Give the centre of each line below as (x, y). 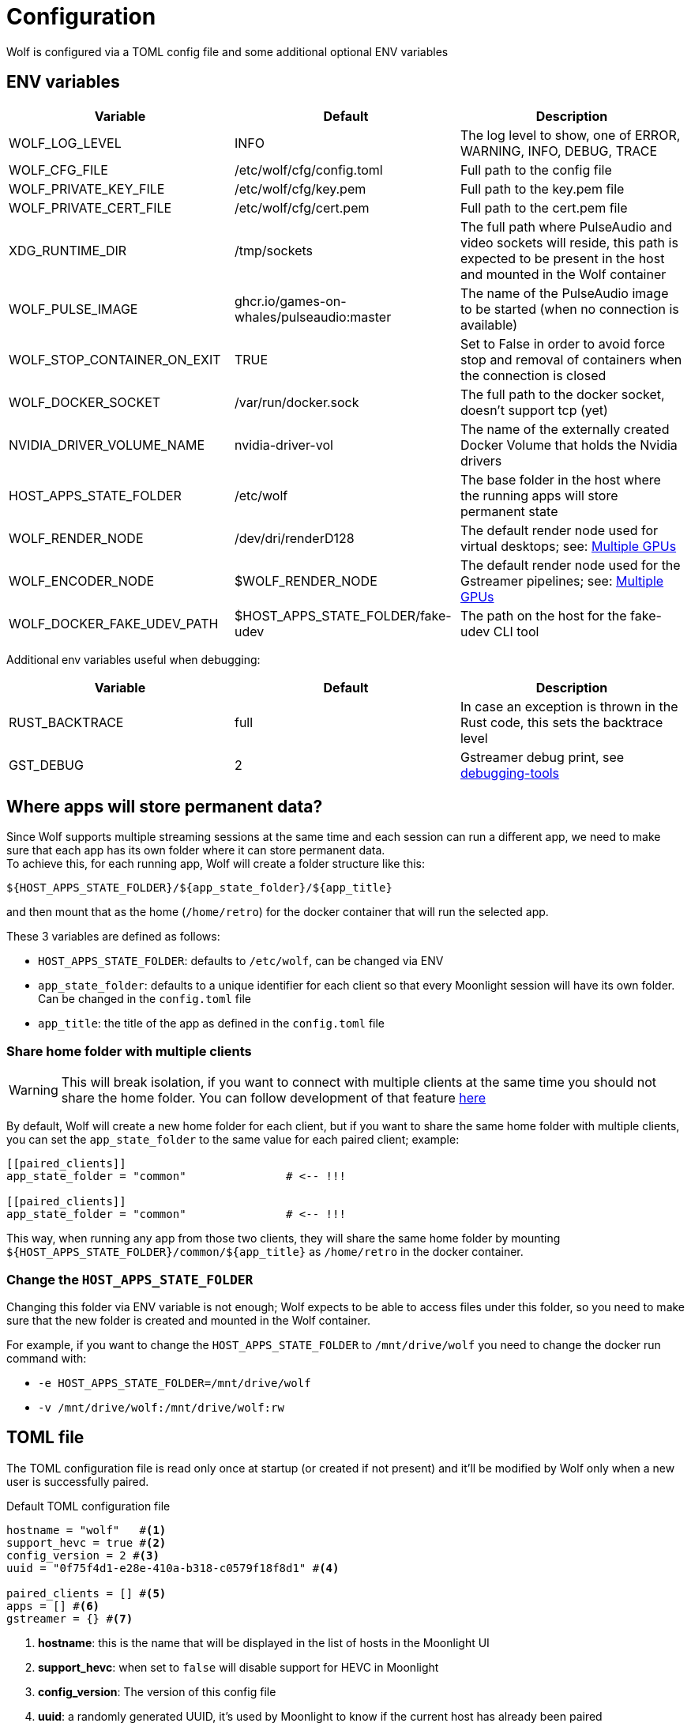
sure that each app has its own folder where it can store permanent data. (196, 850)
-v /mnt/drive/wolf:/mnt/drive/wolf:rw (161, 1407)
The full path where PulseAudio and (566, 226)
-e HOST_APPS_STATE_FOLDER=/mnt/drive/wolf (175, 1383)
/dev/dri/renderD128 (294, 538)
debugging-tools (510, 773)
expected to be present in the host (562, 258)
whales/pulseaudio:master (313, 317)
